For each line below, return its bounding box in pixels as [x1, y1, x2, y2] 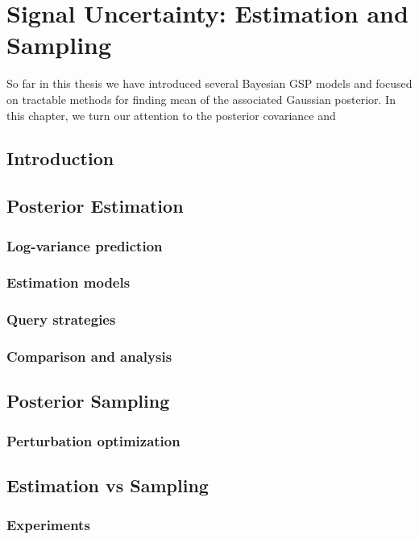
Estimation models [6, 272, 131, 292]
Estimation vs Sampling [6, 473, 209, 498]
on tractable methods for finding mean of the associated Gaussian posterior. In [6, 90, 396, 107]
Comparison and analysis [6, 346, 172, 367]
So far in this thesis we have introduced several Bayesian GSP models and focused [6, 75, 413, 92]
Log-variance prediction [6, 235, 163, 255]
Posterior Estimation [6, 193, 184, 218]
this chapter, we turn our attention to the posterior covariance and [6, 106, 336, 123]
